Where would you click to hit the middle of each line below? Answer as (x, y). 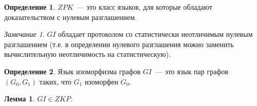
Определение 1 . (30, 7)
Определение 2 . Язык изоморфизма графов (72, 71)
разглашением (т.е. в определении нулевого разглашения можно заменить (119, 44)
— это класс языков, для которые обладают (144, 7)
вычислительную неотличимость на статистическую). (87, 54)
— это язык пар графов (192, 71)
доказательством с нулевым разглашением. (71, 17)
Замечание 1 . (24, 34)
